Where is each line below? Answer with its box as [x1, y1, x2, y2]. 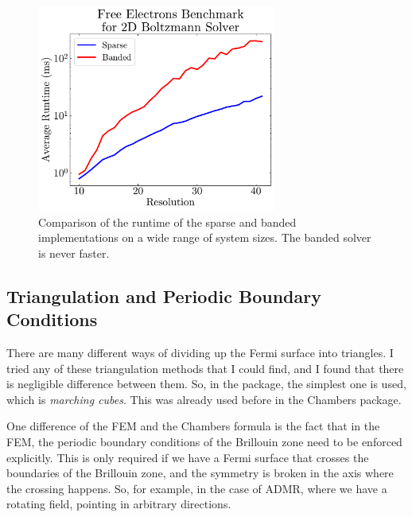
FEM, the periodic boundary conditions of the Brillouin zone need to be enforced [6, 433, 402, 450]
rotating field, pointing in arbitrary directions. [6, 496, 231, 512]
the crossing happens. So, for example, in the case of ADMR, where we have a [6, 480, 387, 496]
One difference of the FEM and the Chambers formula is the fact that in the [6, 418, 380, 434]
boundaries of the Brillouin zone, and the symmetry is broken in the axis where [6, 465, 394, 481]
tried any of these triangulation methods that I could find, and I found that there [6, 360, 404, 376]
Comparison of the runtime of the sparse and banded [38, 213, 297, 230]
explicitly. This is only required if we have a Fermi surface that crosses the [6, 449, 369, 465]
